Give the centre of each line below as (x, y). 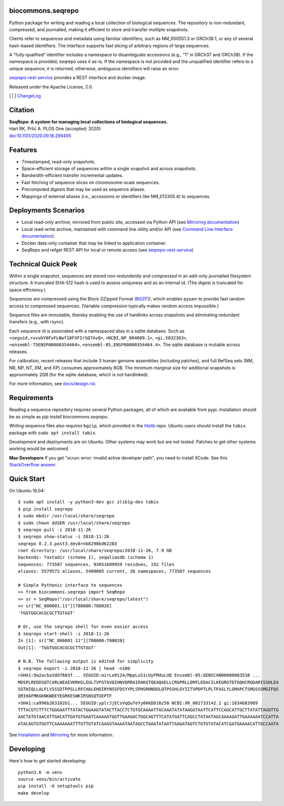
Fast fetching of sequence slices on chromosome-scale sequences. (91, 182)
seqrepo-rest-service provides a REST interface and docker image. (77, 78)
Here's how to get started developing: (48, 761)
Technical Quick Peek (43, 264)
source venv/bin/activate (49, 779)
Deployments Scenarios (47, 210)
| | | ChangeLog (25, 96)
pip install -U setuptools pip (56, 786)
